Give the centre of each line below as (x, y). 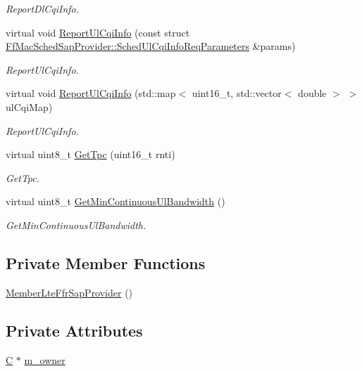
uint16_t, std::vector (237, 93)
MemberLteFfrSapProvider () (69, 292)
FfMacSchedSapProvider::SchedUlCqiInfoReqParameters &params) (151, 46)
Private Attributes (74, 330)
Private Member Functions (106, 262)
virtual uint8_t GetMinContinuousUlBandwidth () (116, 201)
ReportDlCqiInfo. (43, 8)
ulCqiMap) (29, 106)
